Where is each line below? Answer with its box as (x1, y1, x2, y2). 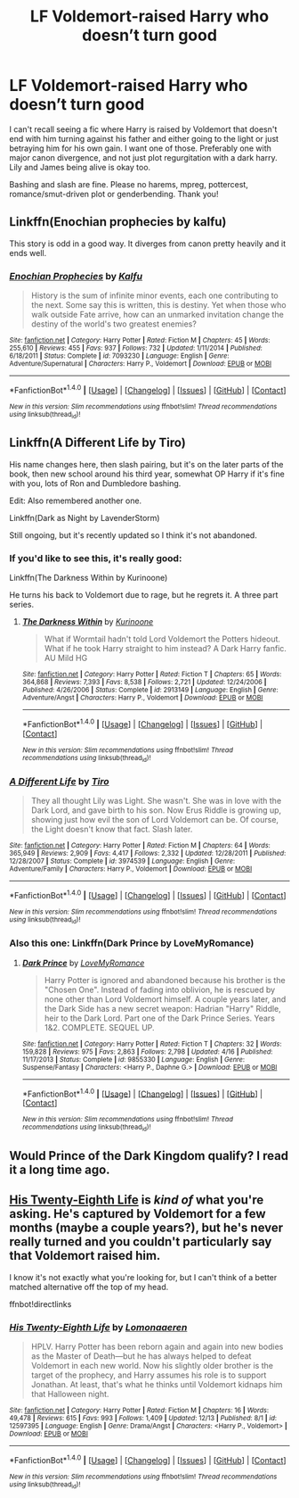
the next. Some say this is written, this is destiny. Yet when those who (30, 300, 287, 310)
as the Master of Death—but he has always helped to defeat (30, 1351, 252, 1361)
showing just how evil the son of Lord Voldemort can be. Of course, (30, 815, 279, 825)
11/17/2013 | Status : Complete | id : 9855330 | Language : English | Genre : (21, 1055, 246, 1063)
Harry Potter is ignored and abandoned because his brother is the (44, 974, 287, 985)
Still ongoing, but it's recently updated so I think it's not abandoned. (9, 529, 258, 541)
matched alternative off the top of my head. (9, 1281, 169, 1292)
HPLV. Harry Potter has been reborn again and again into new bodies (30, 1341, 284, 1353)
